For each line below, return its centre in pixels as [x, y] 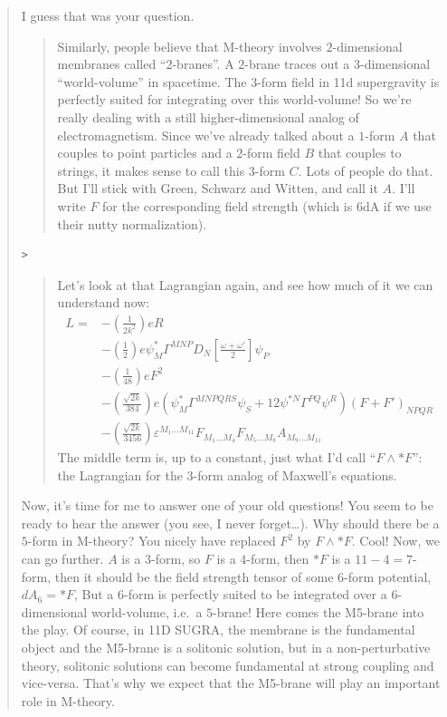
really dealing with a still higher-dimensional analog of [208, 116]
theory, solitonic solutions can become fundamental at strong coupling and [228, 665]
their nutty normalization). [132, 223]
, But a [94, 594]
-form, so [176, 559]
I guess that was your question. [108, 15]
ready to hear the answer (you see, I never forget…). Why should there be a [230, 523]
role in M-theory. [68, 700]
